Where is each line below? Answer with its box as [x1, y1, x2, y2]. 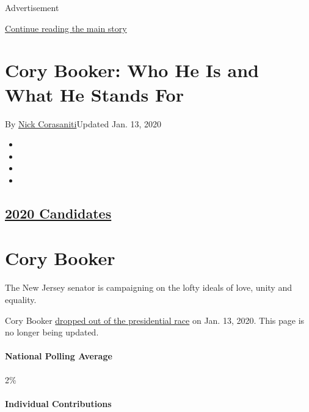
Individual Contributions [5, 397, 112, 410]
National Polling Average [5, 350, 112, 362]
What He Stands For [5, 81, 184, 107]
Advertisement [5, 1, 59, 13]
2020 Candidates [5, 203, 112, 222]
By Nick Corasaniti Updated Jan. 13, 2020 [5, 117, 162, 130]
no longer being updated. [5, 326, 99, 339]
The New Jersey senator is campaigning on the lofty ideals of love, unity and [5, 281, 292, 294]
